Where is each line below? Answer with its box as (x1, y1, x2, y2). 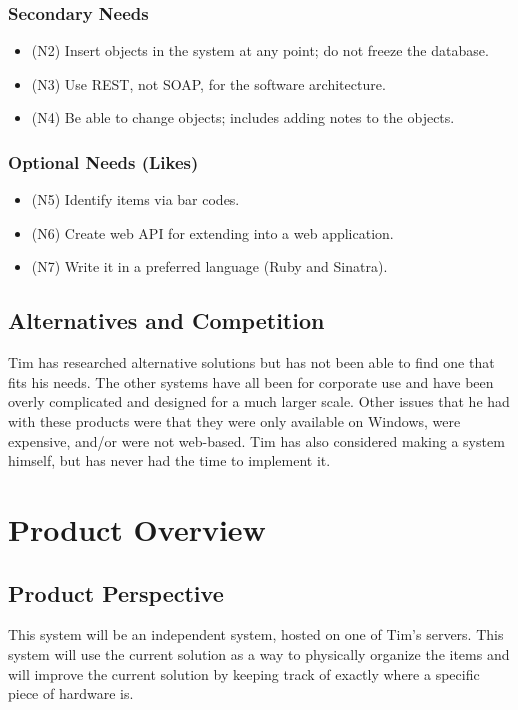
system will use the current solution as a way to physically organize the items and (8, 643, 510, 664)
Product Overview (8, 508, 266, 549)
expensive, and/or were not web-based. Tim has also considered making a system (8, 430, 505, 451)
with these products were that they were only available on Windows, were (8, 410, 461, 431)
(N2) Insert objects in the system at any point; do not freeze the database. (31, 40, 489, 61)
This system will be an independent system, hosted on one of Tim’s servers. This (8, 624, 504, 645)
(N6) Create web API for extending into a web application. (31, 222, 394, 243)
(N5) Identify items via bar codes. (31, 189, 240, 210)
